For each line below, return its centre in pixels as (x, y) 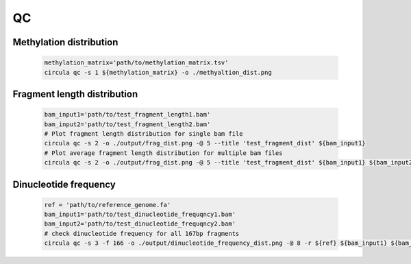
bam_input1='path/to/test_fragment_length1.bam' (127, 115)
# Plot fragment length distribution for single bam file (144, 133)
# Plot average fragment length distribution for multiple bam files (163, 153)
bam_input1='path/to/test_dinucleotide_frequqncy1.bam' (140, 215)
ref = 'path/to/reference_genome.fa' (108, 205)
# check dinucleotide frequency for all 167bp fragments (142, 233)
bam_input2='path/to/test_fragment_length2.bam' (127, 124)
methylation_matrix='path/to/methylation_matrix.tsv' (136, 63)
